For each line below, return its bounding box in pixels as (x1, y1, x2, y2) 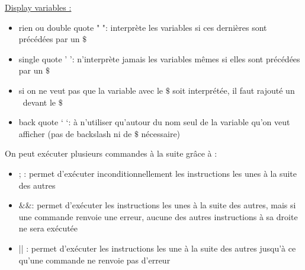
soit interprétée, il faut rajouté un (172, 84, 295, 96)
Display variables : (5, 1, 72, 13)
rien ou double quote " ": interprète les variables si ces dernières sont (18, 21, 267, 33)
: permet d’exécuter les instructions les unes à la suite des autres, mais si (31, 199, 296, 211)
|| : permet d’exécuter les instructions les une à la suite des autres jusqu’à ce (18, 242, 296, 254)
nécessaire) (141, 127, 181, 139)
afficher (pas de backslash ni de (18, 127, 132, 139)
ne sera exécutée (18, 222, 78, 234)
